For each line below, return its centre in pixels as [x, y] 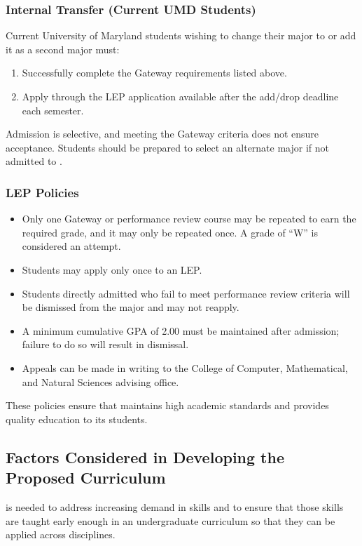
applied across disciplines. [61, 534]
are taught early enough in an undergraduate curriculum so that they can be [170, 520]
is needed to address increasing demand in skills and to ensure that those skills [175, 506]
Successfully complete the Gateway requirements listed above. [154, 73]
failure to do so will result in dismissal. [105, 344]
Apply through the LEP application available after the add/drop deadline [180, 96]
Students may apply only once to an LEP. [112, 269]
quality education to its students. [77, 419]
